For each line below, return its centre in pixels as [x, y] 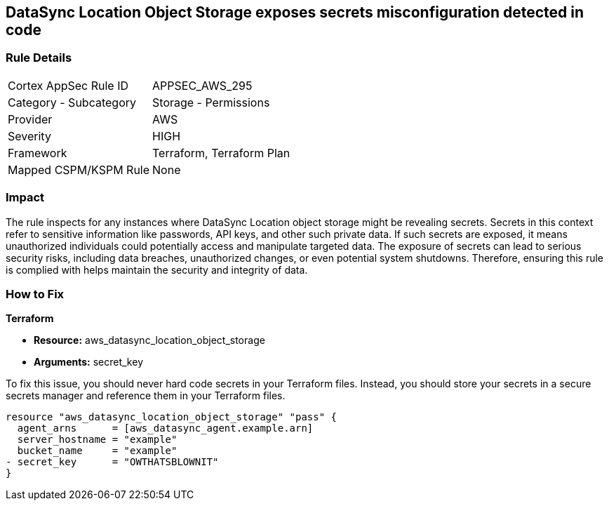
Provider [30, 119]
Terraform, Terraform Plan [221, 153]
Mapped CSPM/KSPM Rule [79, 169]
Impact [25, 198]
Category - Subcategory [72, 102]
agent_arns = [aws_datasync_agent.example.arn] [165, 428]
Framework [38, 153]
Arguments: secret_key [88, 362]
